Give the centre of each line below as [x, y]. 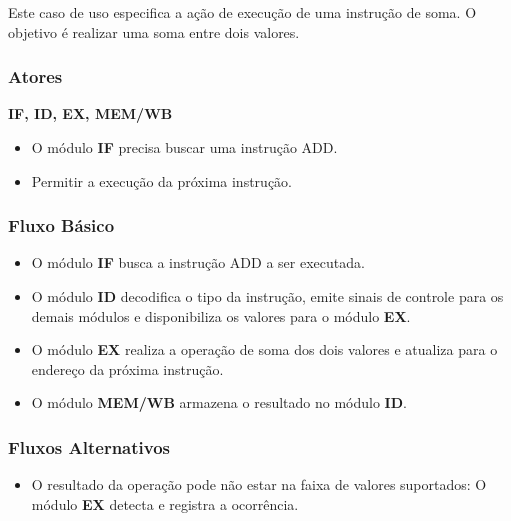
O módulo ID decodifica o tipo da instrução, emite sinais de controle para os [267, 296]
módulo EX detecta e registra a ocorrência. [165, 503]
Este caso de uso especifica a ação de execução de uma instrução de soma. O [242, 12]
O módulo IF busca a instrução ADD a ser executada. [198, 262]
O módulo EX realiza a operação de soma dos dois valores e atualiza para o [264, 349]
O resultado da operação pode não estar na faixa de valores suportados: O [259, 484]
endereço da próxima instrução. [127, 368]
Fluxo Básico [61, 225]
